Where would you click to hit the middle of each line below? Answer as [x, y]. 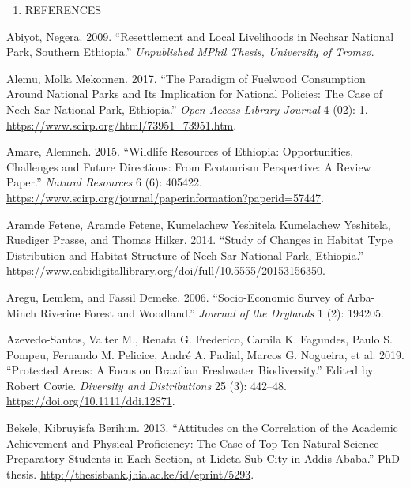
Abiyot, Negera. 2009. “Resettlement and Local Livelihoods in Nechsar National [200, 36]
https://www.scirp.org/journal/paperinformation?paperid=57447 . [165, 197]
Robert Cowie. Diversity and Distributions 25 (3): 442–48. [147, 385]
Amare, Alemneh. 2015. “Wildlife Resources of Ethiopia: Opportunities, [180, 151]
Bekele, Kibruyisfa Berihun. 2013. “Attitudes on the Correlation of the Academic [202, 428]
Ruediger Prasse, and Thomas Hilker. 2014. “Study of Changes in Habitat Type [199, 240]
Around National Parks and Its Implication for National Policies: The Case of [195, 94]
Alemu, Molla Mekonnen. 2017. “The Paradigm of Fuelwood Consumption [186, 78]
